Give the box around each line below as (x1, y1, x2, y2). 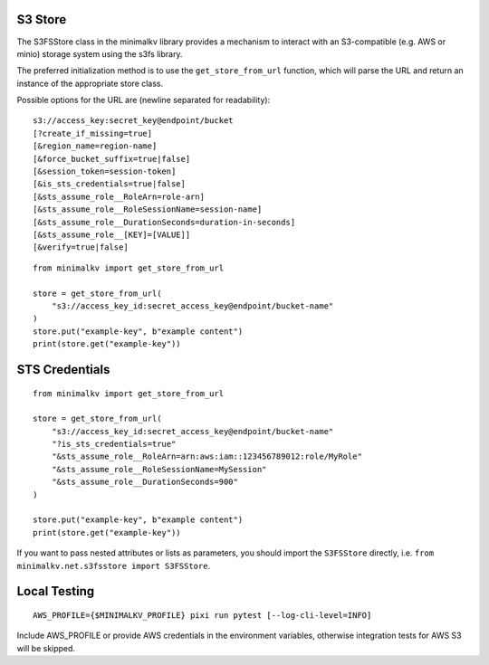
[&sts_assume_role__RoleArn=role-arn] (33, 191, 206, 202)
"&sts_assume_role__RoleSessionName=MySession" (51, 464, 267, 474)
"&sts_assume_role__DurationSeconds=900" (51, 477, 239, 488)
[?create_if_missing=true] (33, 128, 153, 138)
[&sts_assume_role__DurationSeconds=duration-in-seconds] (33, 217, 296, 227)
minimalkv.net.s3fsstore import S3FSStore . (16, 560, 211, 571)
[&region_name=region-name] (33, 141, 158, 151)
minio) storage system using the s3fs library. (16, 48, 183, 59)
